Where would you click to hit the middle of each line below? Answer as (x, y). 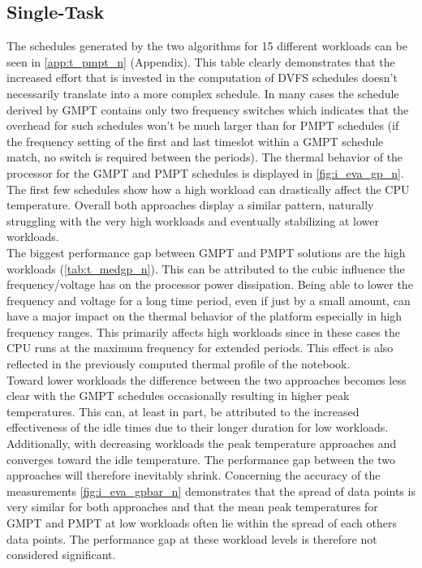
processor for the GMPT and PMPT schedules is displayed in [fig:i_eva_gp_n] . (205, 172)
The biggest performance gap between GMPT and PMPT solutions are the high (206, 252)
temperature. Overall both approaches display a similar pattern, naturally (190, 205)
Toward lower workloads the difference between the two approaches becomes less (207, 379)
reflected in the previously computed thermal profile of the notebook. (179, 364)
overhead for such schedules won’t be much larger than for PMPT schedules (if (203, 125)
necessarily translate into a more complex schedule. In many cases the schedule (203, 93)
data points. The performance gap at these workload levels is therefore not (192, 538)
